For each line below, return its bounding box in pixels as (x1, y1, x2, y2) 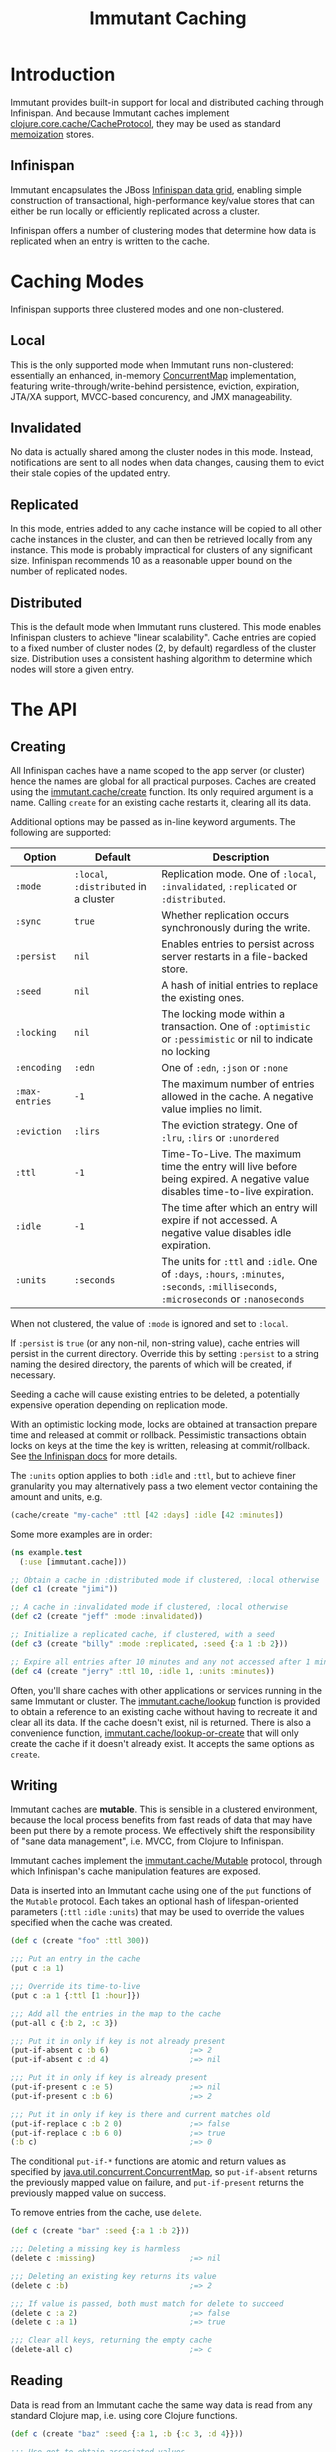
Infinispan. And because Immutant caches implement (10, 107, 230, 119)
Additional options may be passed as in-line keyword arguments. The (10, 815, 296, 827)
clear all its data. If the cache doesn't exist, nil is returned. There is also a (10, 1716, 312, 1728)
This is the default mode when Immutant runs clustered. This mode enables (10, 620, 322, 632)
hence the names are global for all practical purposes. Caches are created (10, 775, 317, 787)
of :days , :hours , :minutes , (161, 1267, 285, 1281)
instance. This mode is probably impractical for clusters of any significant (10, 544, 313, 556)
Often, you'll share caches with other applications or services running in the (10, 1684, 323, 1696)
